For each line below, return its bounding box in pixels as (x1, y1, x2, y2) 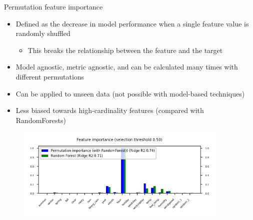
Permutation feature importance (4, 1, 103, 11)
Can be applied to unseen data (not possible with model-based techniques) (15, 88, 245, 98)
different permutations (15, 71, 84, 81)
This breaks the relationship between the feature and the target (27, 44, 223, 55)
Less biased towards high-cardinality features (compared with (15, 105, 204, 115)
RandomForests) (15, 114, 66, 125)
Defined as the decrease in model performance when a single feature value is (15, 18, 249, 28)
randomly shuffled (15, 28, 70, 38)
